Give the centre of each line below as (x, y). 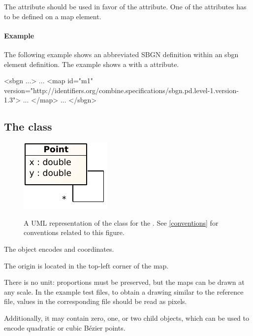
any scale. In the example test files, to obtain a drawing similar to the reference (124, 291)
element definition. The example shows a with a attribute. (92, 64)
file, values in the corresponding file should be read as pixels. (95, 301)
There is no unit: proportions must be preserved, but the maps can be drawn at (124, 282)
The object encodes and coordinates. (59, 249)
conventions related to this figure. (74, 232)
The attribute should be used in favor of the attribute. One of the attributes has (125, 6)
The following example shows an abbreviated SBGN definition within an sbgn (121, 54)
